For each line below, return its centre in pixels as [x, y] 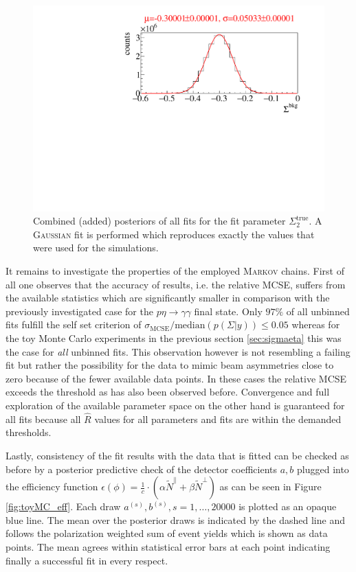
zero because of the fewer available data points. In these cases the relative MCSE [176, 378]
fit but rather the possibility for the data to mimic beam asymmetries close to [170, 365]
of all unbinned [318, 311]
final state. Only [228, 311]
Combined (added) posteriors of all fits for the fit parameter [159, 221]
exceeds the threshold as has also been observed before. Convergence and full [168, 392]
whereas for [316, 324]
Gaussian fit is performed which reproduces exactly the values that [174, 234]
